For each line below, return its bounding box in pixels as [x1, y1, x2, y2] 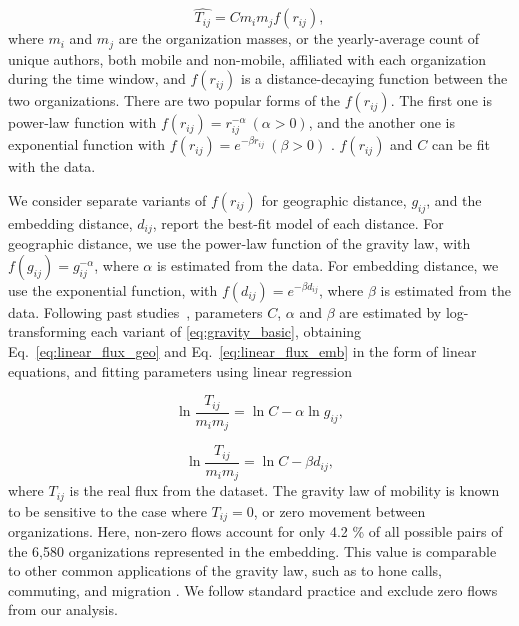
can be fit [431, 134, 490, 155]
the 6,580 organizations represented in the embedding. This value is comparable [8, 540, 497, 561]
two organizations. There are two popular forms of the [8, 90, 341, 111]
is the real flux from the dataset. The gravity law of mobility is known [69, 480, 500, 501]
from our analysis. [8, 599, 118, 620]
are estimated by [339, 301, 442, 322]
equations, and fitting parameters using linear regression [8, 360, 352, 381]
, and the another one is [308, 112, 455, 133]
